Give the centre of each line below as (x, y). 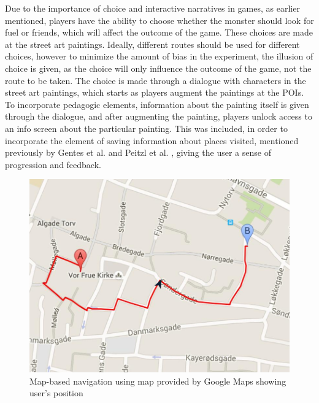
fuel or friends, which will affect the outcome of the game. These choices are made (159, 32)
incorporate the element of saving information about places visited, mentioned (152, 140)
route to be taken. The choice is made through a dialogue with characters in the (156, 80)
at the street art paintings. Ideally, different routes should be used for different (152, 44)
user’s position (56, 393)
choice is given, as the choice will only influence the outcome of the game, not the (158, 68)
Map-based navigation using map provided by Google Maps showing (158, 381)
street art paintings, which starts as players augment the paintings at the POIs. (155, 92)
